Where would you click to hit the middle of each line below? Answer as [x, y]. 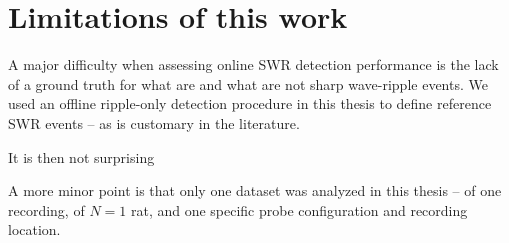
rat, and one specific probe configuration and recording [299, 209]
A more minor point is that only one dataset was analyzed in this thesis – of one [255, 190]
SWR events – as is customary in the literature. [154, 122]
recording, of [46, 209]
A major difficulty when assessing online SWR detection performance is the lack [253, 64]
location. [34, 229]
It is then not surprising [81, 156]
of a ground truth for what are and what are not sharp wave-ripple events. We [248, 83]
